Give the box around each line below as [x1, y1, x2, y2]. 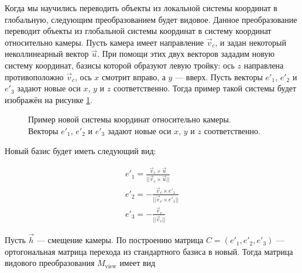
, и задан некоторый [215, 36, 286, 48]
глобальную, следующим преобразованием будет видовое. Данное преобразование [5, 13, 297, 25]
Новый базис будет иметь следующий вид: [5, 144, 156, 156]
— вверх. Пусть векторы [175, 70, 263, 83]
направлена [243, 59, 284, 71]
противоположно [5, 70, 64, 83]
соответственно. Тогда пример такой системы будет [113, 82, 297, 94]
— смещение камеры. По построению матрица [36, 234, 204, 246]
